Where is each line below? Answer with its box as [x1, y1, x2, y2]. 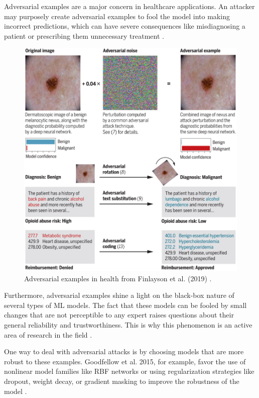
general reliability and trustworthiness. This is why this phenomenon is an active [4, 320, 252, 330]
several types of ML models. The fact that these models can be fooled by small [4, 299, 247, 310]
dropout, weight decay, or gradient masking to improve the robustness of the [4, 376, 239, 386]
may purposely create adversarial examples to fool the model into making [4, 11, 230, 21]
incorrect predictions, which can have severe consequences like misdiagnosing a [4, 21, 245, 31]
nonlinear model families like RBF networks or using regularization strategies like [4, 366, 254, 376]
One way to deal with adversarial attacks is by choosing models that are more [4, 346, 244, 357]
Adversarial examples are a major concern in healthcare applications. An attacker [4, 1, 255, 11]
